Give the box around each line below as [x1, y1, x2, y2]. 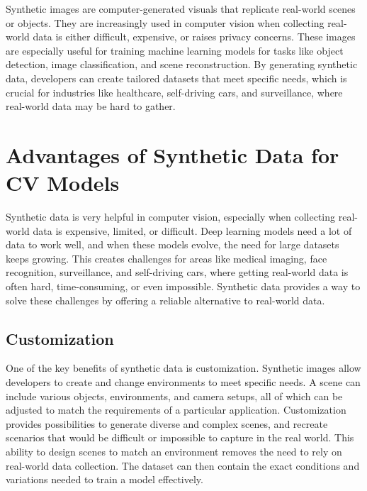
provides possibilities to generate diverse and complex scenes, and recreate [6, 416, 328, 431]
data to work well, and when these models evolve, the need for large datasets [6, 237, 339, 252]
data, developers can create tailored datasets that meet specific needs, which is [6, 70, 347, 85]
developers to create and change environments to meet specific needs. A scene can [6, 375, 361, 390]
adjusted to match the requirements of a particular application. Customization [6, 402, 346, 417]
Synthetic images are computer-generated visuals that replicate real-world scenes [6, 1, 356, 16]
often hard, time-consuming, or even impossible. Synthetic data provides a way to [6, 279, 361, 294]
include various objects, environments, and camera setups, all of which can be [6, 388, 343, 403]
